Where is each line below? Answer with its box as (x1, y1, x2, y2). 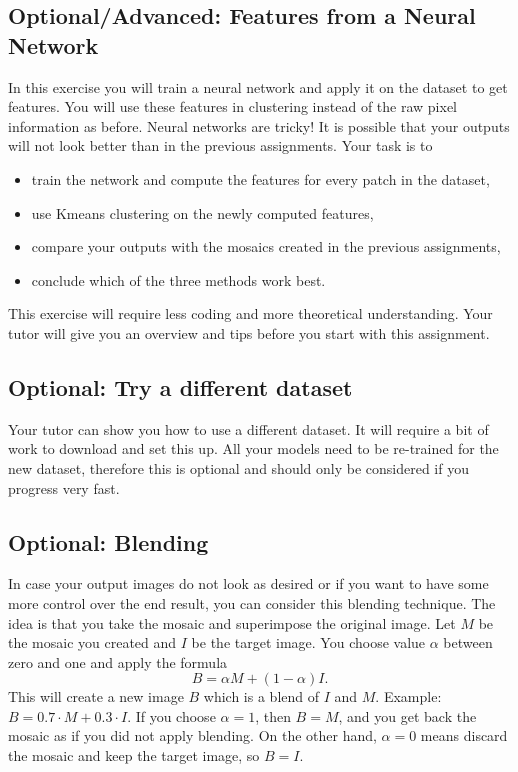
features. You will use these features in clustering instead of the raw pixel (8, 96, 457, 117)
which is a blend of (203, 686, 320, 707)
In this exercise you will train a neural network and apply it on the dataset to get (8, 76, 508, 97)
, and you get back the (338, 705, 477, 726)
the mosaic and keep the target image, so (8, 745, 260, 766)
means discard (420, 725, 508, 746)
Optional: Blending (8, 526, 209, 557)
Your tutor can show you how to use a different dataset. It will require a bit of (8, 418, 489, 439)
